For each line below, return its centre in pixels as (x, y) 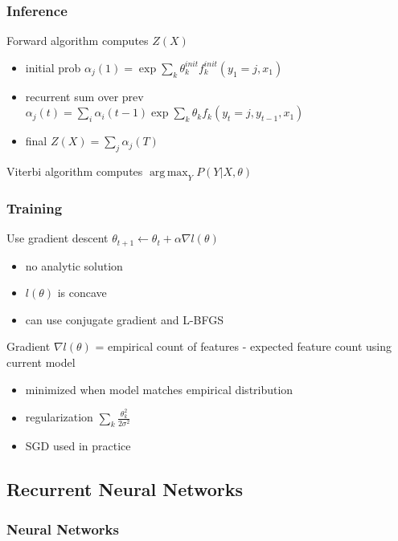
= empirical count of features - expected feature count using (243, 346)
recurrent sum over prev (84, 96)
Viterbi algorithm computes (75, 171)
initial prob (53, 67)
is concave (82, 293)
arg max (168, 173)
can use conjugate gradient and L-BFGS (124, 319)
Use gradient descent (57, 238)
